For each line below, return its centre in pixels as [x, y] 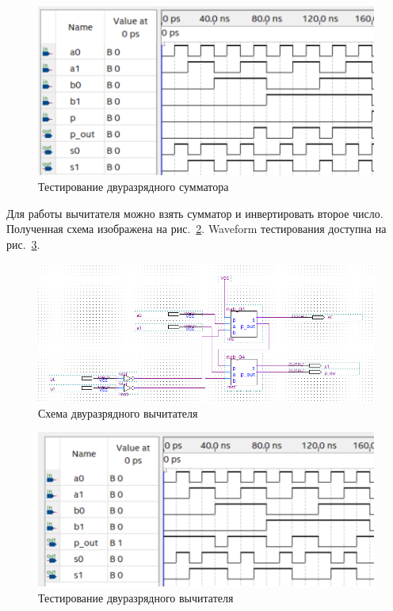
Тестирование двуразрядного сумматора [134, 187]
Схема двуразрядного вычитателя [118, 412]
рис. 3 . [23, 244]
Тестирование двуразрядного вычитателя [136, 598]
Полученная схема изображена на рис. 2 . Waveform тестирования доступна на [196, 229]
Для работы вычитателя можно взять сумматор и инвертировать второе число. [195, 213]
